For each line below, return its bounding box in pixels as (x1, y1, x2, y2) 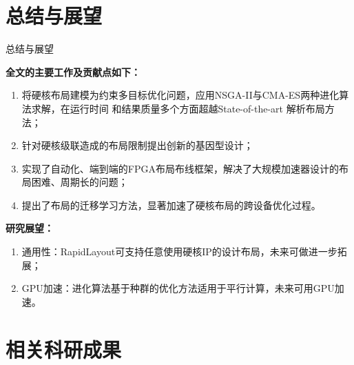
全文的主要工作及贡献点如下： (6, 64, 140, 79)
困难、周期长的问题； (31, 175, 128, 189)
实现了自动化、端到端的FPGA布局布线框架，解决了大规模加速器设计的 (21, 161, 339, 175)
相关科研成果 (6, 335, 122, 363)
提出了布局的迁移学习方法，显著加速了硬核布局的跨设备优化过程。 (21, 197, 321, 212)
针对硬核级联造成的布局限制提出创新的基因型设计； (21, 138, 253, 152)
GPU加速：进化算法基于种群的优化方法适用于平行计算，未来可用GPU (21, 281, 335, 295)
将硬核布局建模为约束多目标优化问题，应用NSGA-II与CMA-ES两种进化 (21, 88, 340, 102)
